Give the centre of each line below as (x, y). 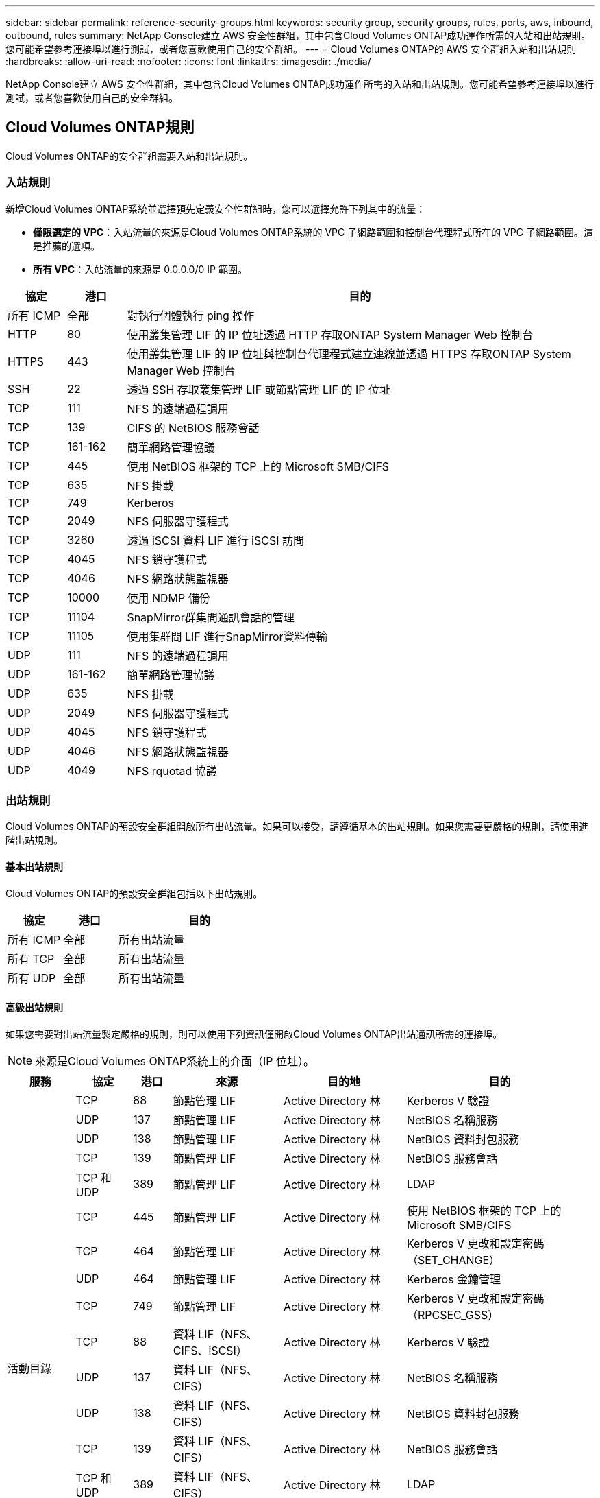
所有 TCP (31, 959)
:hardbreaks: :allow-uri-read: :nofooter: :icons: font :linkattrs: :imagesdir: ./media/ (188, 61)
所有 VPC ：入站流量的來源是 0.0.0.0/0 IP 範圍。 (140, 269)
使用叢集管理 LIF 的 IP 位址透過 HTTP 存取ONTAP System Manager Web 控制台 (330, 334)
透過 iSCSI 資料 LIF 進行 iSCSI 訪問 (215, 540)
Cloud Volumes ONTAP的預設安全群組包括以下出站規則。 (134, 893)
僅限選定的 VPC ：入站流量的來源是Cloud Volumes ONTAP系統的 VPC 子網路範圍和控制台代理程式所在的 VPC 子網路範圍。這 (313, 232)
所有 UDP (32, 978)
